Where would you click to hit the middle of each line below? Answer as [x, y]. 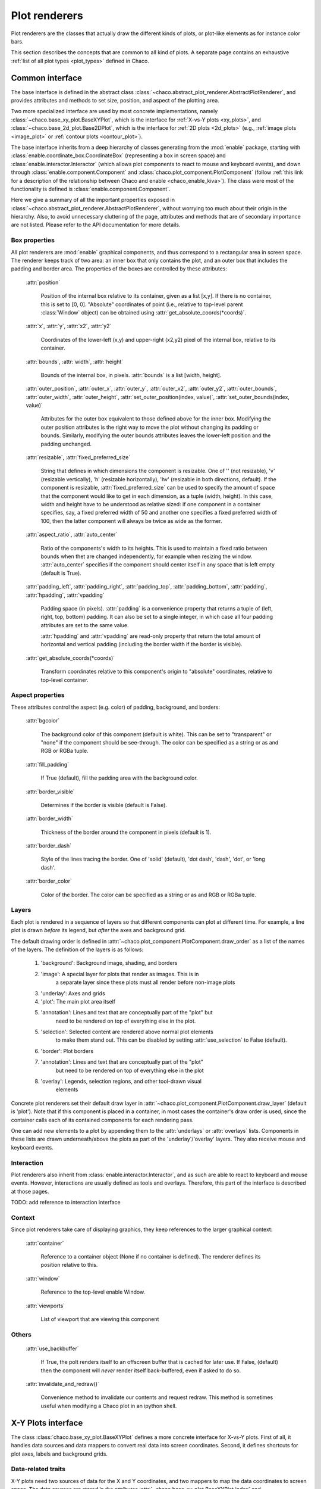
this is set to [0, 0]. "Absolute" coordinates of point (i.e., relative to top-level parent [142, 304]
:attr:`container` [45, 1243]
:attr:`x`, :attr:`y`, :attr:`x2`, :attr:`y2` [69, 326]
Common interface [47, 78]
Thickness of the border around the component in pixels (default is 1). [126, 832]
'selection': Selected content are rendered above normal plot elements [127, 1032]
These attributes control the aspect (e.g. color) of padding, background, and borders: [115, 707]
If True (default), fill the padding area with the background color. [119, 778]
